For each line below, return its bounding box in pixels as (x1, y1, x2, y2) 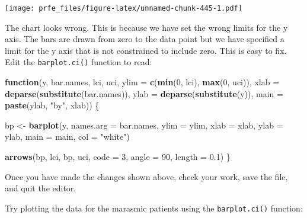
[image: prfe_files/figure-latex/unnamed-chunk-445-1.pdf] (5, 4, 242, 12)
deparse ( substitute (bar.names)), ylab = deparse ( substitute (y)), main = (5, 87, 283, 100)
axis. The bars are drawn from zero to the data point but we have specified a (5, 33, 284, 45)
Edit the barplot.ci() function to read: (5, 56, 152, 68)
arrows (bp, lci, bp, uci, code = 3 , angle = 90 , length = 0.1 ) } (5, 150, 231, 163)
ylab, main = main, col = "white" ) (5, 130, 130, 143)
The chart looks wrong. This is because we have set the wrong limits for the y (5, 21, 288, 33)
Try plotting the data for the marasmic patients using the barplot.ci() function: (5, 201, 303, 214)
